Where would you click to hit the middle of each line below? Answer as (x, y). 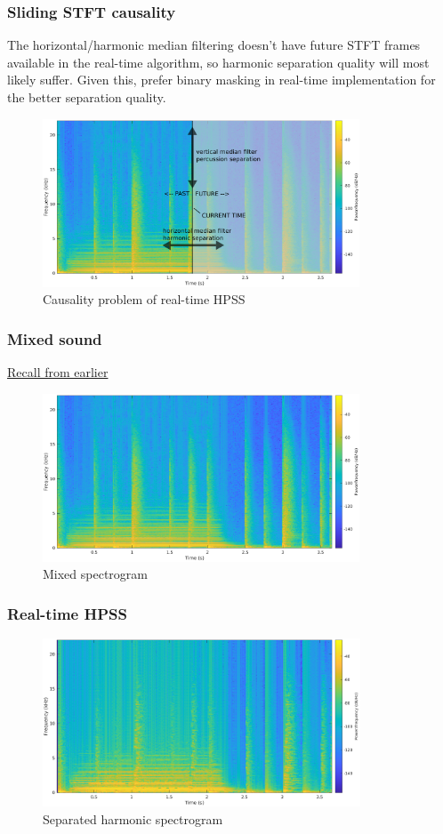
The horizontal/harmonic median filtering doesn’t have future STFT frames (214, 45)
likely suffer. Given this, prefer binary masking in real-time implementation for (221, 80)
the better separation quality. (87, 97)
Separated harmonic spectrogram (133, 818)
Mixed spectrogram (95, 574)
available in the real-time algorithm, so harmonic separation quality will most (218, 62)
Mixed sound (55, 338)
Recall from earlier (58, 371)
